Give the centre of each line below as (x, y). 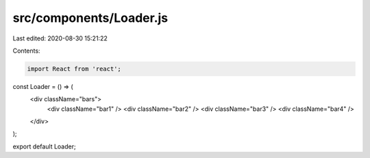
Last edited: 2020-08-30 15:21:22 (60, 38)
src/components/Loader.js (90, 18)
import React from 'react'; (74, 69)
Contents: (26, 51)
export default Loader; (44, 146)
